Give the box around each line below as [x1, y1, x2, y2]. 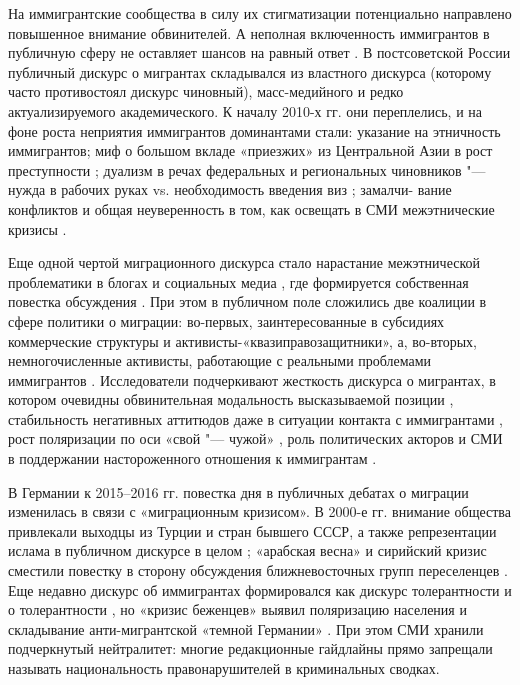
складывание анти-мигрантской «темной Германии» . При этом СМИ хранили [8, 618, 484, 639]
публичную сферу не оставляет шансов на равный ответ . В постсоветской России [8, 42, 511, 63]
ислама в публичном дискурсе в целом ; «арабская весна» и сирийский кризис [8, 540, 487, 561]
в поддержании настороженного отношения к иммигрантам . [8, 448, 377, 469]
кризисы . [8, 218, 67, 239]
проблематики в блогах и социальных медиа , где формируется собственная [8, 271, 469, 292]
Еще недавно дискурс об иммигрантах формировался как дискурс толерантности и [8, 579, 512, 600]
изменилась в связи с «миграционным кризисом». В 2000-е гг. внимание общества [8, 501, 511, 522]
